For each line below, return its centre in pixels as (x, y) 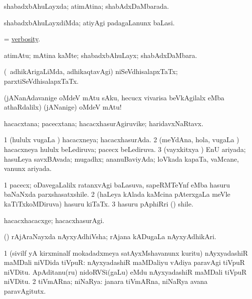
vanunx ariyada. (28, 168)
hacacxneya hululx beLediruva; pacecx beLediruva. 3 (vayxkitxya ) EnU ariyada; (125, 149)
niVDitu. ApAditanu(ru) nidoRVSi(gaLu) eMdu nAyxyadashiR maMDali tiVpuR (125, 271)
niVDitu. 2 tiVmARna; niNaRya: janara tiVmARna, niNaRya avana (106, 281)
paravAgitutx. (25, 291)
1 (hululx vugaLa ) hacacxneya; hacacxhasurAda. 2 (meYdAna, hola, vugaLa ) (122, 140)
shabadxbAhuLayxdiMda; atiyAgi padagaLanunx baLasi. (89, 22)
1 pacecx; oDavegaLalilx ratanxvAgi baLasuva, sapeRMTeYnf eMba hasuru (117, 184)
